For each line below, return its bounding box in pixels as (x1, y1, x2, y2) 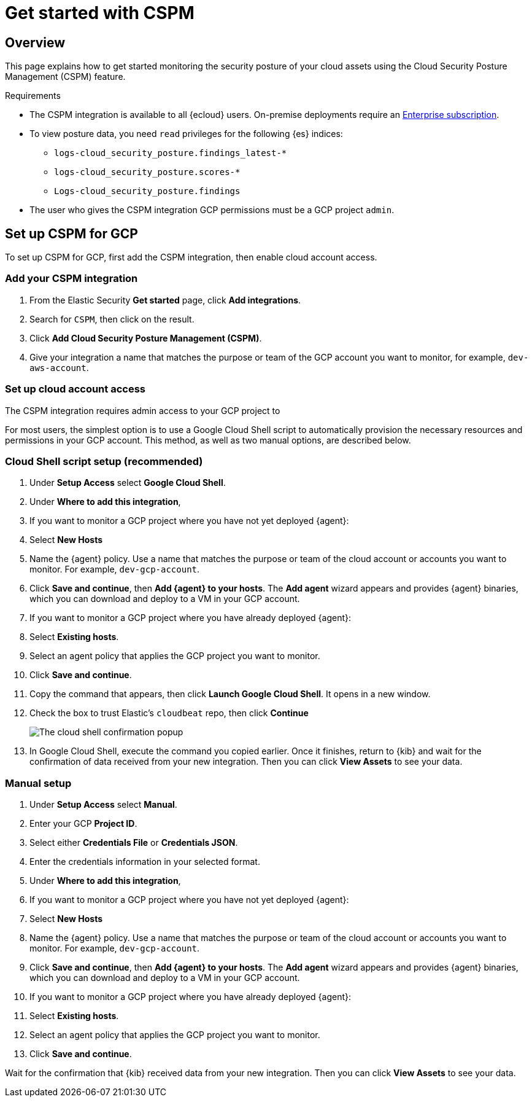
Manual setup (5, 776, 72, 789)
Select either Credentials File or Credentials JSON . (29, 837, 238, 848)
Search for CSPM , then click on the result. (29, 313, 195, 324)
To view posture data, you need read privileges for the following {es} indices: (29, 128, 343, 139)
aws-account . (29, 362, 89, 373)
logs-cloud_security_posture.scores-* (54, 167, 241, 178)
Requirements (5, 90, 61, 101)
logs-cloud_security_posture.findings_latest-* (54, 148, 287, 158)
